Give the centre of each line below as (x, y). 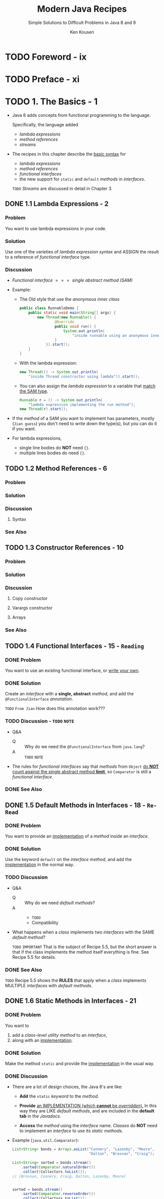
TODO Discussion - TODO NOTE (40, 721)
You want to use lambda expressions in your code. (56, 228)
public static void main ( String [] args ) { (72, 313)
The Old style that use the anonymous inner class (69, 299)
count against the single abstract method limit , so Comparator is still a (82, 772)
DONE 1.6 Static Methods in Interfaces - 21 (71, 1001)
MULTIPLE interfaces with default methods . (49, 986)
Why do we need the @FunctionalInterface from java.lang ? (84, 746)
